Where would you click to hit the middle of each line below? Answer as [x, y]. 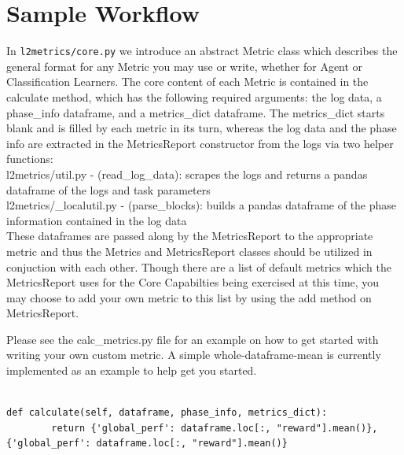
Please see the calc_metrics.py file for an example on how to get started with [193, 339]
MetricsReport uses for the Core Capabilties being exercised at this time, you [193, 282]
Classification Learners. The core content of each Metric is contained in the [187, 81]
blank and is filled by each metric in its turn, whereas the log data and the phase [202, 128]
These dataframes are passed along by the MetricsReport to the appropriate [190, 236]
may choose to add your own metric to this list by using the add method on [189, 297]
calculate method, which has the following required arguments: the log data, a [194, 96]
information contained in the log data [97, 220]
